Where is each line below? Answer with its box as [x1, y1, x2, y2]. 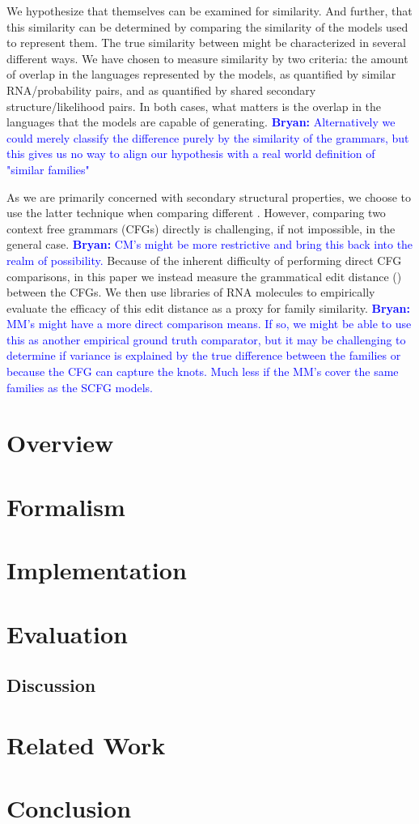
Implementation [6, 553, 187, 587]
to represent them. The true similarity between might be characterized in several [6, 34, 406, 51]
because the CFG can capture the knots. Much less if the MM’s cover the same [6, 363, 399, 380]
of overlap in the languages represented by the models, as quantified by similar [6, 66, 396, 83]
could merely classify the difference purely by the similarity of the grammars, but [6, 129, 409, 146]
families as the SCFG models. [6, 378, 153, 395]
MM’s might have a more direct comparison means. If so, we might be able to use [6, 315, 412, 332]
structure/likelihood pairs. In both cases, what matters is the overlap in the [6, 97, 382, 114]
